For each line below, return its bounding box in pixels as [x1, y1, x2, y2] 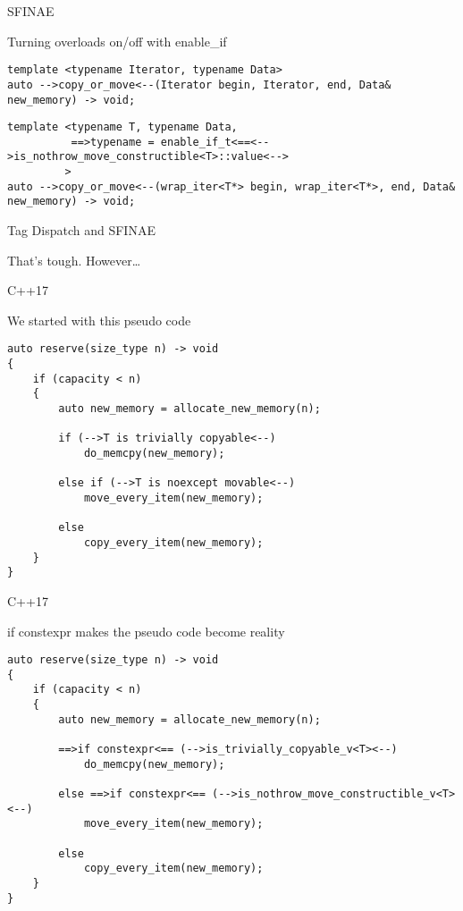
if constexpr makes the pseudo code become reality [7, 621, 285, 640]
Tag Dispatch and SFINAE [7, 221, 156, 240]
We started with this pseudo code [7, 310, 191, 329]
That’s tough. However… [7, 250, 141, 269]
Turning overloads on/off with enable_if [7, 31, 227, 50]
